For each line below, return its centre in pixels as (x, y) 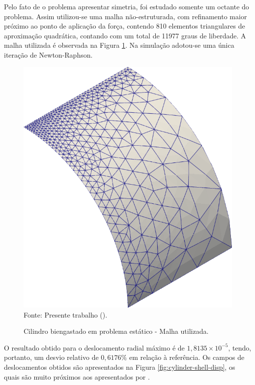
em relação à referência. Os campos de (187, 357)
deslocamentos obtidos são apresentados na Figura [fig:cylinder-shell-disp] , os (120, 367)
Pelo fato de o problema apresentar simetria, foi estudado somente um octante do (127, 6)
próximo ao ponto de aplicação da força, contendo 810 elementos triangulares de (125, 26)
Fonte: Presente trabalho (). (66, 314)
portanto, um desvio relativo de (51, 357)
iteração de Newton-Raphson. (48, 54)
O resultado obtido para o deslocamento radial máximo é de (94, 347)
